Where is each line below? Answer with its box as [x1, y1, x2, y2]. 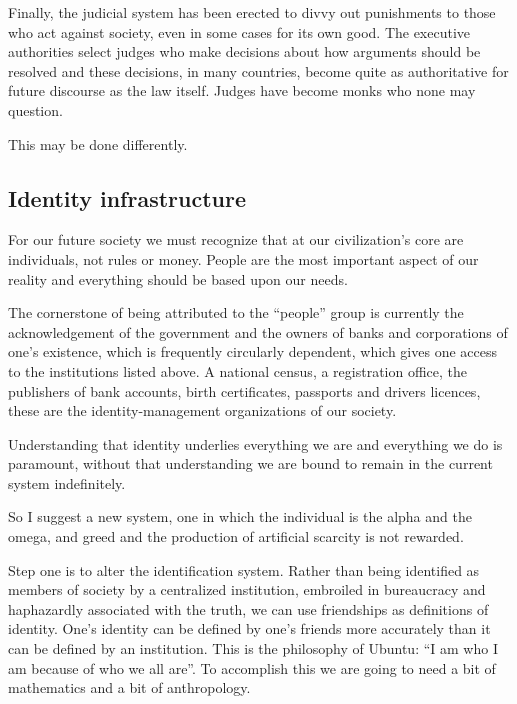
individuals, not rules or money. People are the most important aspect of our [8, 248, 479, 269]
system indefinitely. [8, 472, 126, 493]
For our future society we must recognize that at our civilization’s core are [8, 229, 464, 250]
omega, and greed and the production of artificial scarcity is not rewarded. [8, 526, 464, 547]
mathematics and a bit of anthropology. [8, 677, 251, 698]
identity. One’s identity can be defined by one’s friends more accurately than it [8, 618, 491, 639]
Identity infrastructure [8, 182, 247, 213]
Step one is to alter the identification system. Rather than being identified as [8, 559, 480, 580]
